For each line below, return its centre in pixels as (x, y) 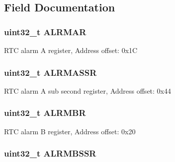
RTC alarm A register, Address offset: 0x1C (71, 50)
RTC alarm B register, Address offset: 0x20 (70, 131)
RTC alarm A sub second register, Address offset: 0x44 (87, 90)
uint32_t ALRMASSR (50, 72)
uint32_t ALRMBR (45, 113)
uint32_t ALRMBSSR (50, 153)
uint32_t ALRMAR (45, 31)
